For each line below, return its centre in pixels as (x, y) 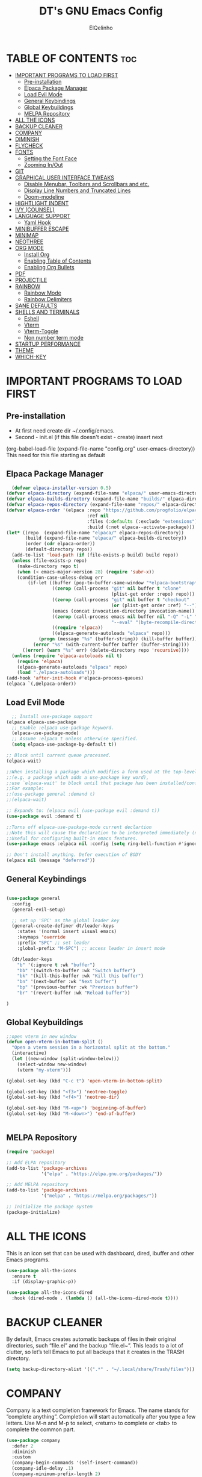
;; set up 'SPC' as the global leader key (66, 920)
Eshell (31, 318)
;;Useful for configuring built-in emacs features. (72, 838)
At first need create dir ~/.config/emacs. (65, 430)
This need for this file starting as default (56, 455)
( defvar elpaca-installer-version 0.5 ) (62, 488)
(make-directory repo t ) (48, 566)
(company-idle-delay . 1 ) (43, 1469)
